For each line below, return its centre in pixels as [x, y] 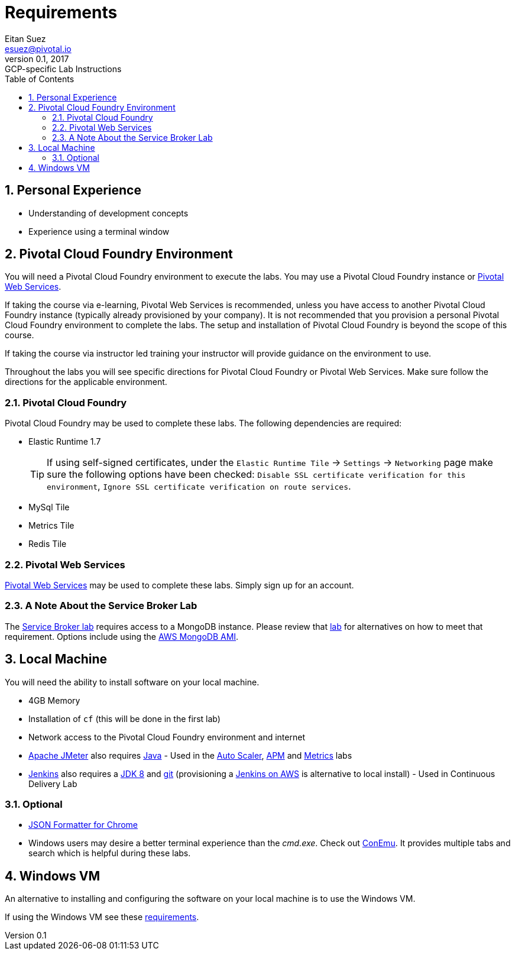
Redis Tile [48, 544]
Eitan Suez [25, 38]
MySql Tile [49, 507]
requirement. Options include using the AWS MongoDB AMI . [122, 636]
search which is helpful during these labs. [110, 853]
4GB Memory [54, 700]
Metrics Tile [51, 526]
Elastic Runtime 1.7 [65, 442]
